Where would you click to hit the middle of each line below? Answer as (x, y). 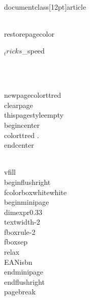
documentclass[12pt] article (45, 6)
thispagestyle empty (34, 115)
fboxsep (16, 242)
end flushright (24, 281)
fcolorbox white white (35, 192)
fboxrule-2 (20, 231)
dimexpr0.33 (23, 212)
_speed (33, 51)
